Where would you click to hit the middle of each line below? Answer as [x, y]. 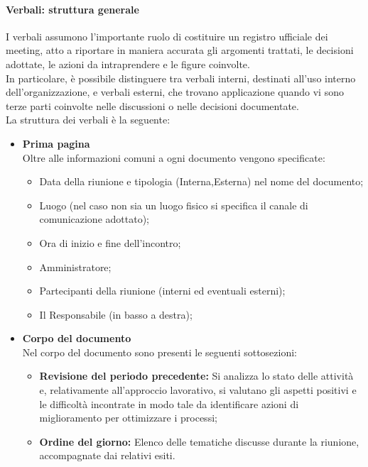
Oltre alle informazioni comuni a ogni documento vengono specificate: [174, 157]
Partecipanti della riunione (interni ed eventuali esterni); [162, 291]
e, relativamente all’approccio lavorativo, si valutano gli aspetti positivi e [198, 390]
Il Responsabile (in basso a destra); [116, 314]
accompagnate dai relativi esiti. [107, 455]
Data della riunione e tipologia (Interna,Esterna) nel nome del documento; [201, 181]
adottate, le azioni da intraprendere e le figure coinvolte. [128, 64]
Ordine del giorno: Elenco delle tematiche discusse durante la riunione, [199, 441]
